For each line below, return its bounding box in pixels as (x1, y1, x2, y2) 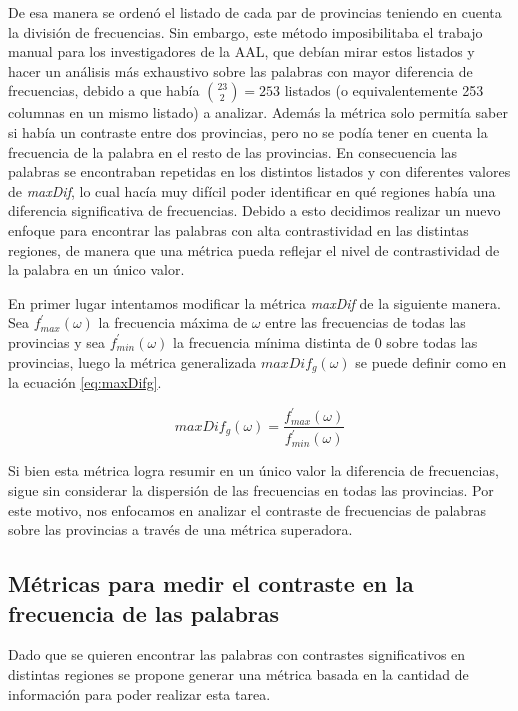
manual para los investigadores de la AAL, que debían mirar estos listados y (8, 41, 475, 62)
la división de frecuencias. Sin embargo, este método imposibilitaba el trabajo (8, 21, 483, 42)
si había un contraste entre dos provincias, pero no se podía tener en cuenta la (8, 121, 488, 142)
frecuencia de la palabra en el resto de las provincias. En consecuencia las (8, 141, 458, 162)
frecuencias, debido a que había (8, 80, 200, 101)
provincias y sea (8, 331, 106, 352)
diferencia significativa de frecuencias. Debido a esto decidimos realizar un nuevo (8, 200, 501, 221)
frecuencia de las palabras (8, 597, 280, 628)
